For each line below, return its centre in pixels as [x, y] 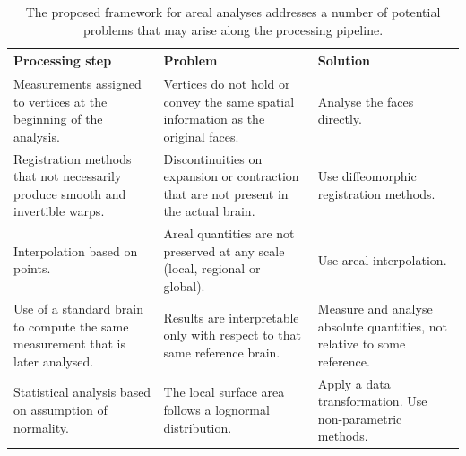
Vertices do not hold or [227, 84]
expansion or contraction [231, 176]
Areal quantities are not [229, 233]
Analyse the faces [366, 101]
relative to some [362, 344]
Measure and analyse [375, 308]
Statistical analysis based [82, 392]
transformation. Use [372, 401]
